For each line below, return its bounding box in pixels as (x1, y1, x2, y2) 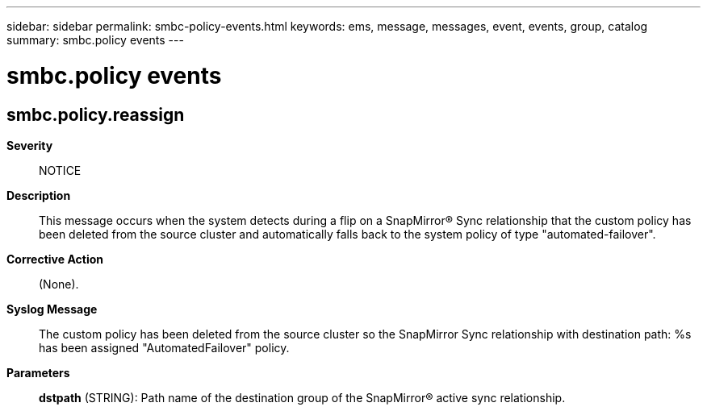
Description (6, 188, 71, 202)
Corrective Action (6, 251, 103, 266)
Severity (6, 138, 53, 152)
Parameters (6, 365, 70, 380)
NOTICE (39, 163, 82, 177)
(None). (39, 276, 79, 291)
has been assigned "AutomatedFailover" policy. (39, 340, 290, 355)
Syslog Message (6, 301, 98, 316)
